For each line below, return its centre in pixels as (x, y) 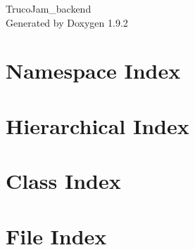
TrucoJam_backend (49, 8)
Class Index (63, 181)
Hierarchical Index (97, 125)
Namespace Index (93, 71)
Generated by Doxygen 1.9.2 (67, 22)
